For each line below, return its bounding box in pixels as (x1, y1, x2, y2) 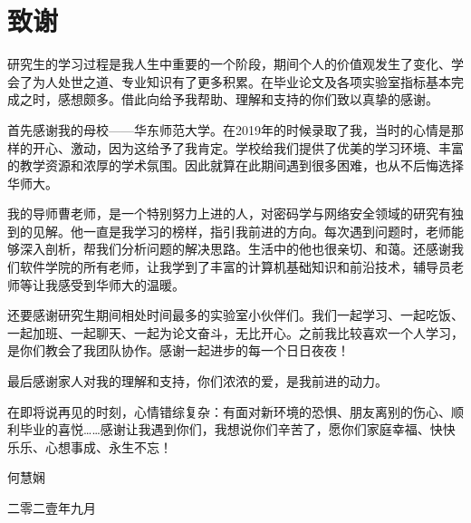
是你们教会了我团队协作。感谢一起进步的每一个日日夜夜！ (7, 341, 350, 360)
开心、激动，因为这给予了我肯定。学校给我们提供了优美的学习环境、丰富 (32, 138, 464, 157)
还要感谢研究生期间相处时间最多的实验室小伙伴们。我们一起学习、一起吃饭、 (7, 305, 464, 324)
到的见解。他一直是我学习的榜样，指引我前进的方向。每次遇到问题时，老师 (7, 221, 451, 240)
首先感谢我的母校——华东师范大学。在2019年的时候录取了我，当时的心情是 (7, 120, 451, 139)
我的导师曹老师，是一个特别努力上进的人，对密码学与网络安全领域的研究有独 (7, 204, 464, 223)
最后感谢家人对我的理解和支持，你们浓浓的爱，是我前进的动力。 (7, 372, 388, 391)
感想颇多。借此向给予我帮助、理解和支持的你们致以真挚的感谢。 (57, 90, 438, 109)
